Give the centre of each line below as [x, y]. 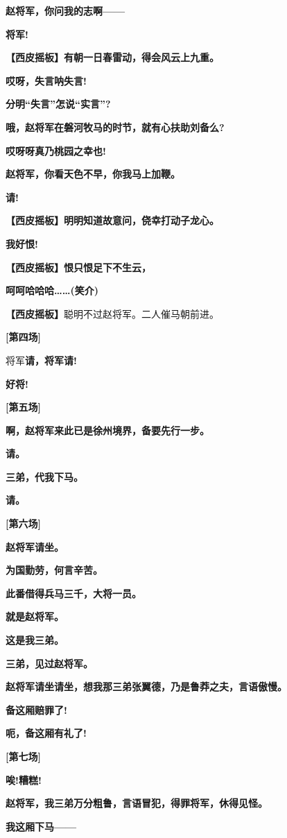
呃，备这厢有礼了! [46, 733]
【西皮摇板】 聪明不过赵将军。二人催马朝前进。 [112, 313]
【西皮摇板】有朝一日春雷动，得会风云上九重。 [112, 57]
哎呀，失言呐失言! [46, 80]
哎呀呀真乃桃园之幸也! [56, 150]
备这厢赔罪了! [36, 709]
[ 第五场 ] [23, 407]
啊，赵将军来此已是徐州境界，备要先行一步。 [107, 430]
